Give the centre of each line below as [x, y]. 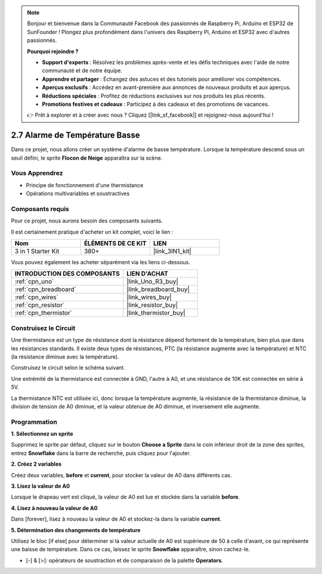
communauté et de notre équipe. [82, 71]
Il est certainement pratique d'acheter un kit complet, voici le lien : [92, 232]
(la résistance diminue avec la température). [65, 356]
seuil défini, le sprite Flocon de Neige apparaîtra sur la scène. [87, 158]
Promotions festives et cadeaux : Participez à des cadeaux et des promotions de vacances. [156, 104]
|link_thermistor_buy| [156, 313]
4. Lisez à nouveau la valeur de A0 [54, 508]
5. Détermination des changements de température [76, 530]
